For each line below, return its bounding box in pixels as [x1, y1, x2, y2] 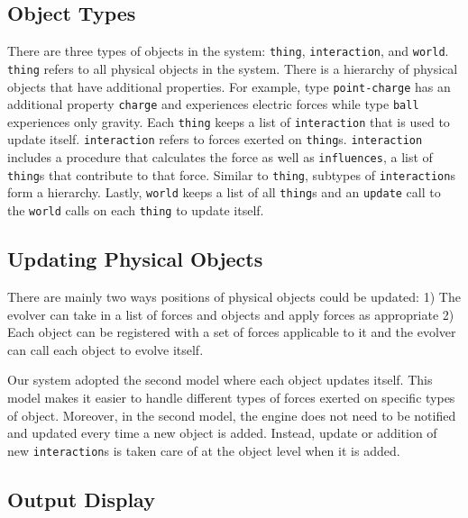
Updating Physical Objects [7, 245, 263, 273]
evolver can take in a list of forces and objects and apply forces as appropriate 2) [7, 304, 454, 323]
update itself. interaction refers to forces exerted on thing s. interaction [7, 130, 423, 149]
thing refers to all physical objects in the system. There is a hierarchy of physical [7, 59, 458, 77]
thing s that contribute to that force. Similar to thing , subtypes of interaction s [7, 165, 455, 184]
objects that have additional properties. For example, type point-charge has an [7, 77, 451, 95]
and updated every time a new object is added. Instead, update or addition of [7, 423, 437, 442]
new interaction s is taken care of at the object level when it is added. [7, 441, 400, 459]
